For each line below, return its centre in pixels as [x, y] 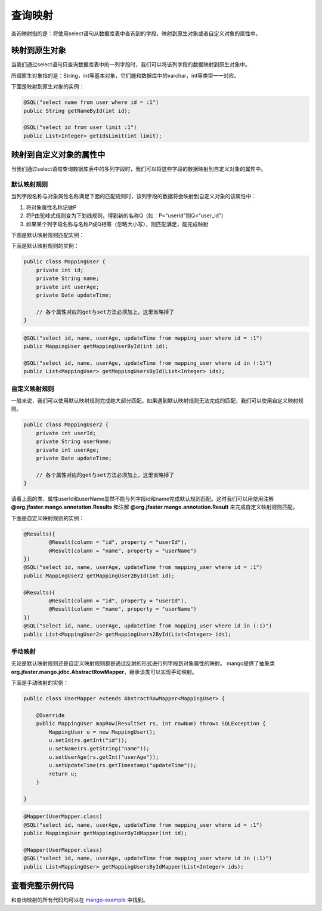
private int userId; [66, 433]
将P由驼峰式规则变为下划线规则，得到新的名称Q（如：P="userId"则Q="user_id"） [126, 216]
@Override [50, 715]
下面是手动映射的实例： [40, 683]
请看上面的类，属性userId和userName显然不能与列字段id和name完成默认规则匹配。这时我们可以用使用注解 [143, 499]
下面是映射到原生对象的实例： [48, 87]
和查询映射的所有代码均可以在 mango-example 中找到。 [80, 900]
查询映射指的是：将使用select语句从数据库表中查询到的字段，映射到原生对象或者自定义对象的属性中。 [136, 33]
